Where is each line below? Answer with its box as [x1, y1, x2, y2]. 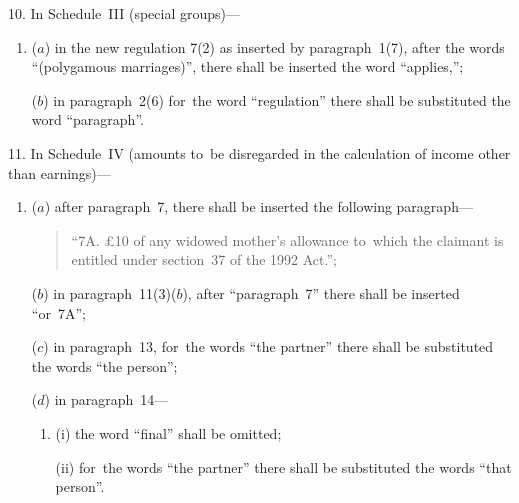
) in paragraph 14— [44, 389, 169, 410]
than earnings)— [8, 162, 111, 183]
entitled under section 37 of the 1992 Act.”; [71, 249, 337, 270]
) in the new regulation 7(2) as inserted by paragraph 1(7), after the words [44, 36, 505, 57]
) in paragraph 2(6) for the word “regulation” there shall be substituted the [43, 89, 511, 110]
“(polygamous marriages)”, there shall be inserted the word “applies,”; [31, 56, 464, 77]
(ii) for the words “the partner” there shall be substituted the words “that [55, 456, 512, 477]
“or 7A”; [31, 302, 86, 323]
